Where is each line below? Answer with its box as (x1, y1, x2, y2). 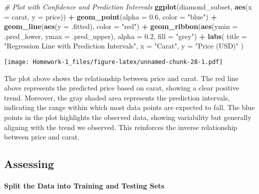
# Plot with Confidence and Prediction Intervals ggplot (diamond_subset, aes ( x (4, 1, 252, 11)
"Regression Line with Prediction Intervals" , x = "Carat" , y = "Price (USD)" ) (4, 40, 244, 51)
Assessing (4, 156, 54, 171)
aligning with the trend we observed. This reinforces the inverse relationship (4, 121, 237, 132)
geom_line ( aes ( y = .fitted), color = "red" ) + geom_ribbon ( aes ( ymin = (4, 21, 238, 31)
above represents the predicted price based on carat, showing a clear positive (4, 82, 239, 93)
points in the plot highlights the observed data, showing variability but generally (4, 112, 251, 122)
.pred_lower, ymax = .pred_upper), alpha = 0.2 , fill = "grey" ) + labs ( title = (4, 30, 247, 41)
